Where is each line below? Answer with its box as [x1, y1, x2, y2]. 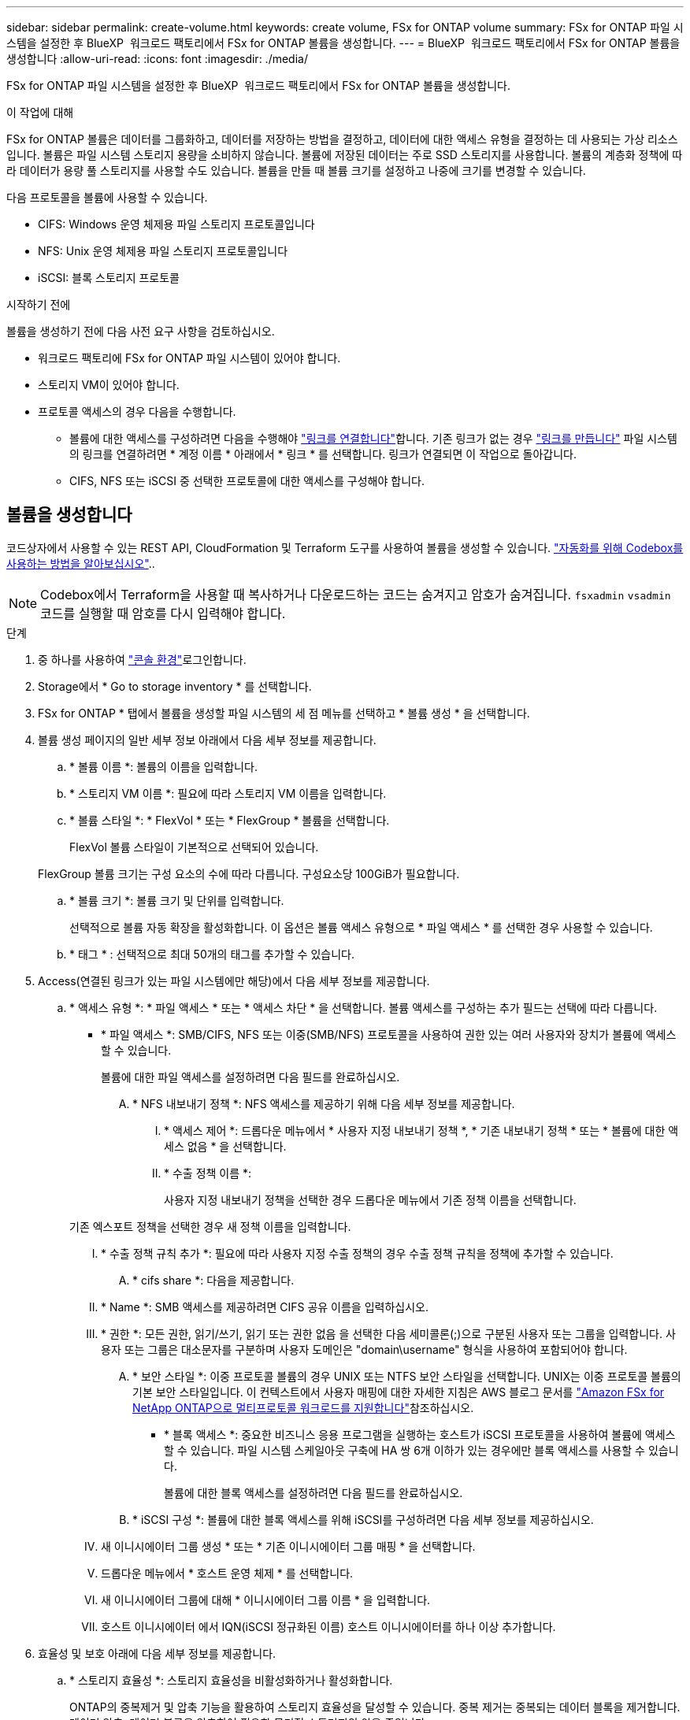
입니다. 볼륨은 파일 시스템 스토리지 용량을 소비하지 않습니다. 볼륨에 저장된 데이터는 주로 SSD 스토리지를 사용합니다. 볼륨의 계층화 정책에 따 [6, 148, 683, 161]
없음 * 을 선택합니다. [187, 1139, 287, 1153]
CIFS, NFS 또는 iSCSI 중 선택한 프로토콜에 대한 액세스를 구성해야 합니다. [69, 474, 425, 487]
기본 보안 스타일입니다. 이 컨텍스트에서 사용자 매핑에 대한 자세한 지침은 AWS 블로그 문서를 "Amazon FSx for [132, 1385, 665, 1399]
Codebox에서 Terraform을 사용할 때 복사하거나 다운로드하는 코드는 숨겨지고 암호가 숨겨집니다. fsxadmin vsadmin [40, 586, 671, 602]
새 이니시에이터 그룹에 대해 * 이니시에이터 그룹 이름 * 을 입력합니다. [101, 1592, 431, 1607]
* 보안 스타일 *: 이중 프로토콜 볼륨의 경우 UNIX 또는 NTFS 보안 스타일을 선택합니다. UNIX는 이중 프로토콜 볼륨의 [132, 1369, 681, 1383]
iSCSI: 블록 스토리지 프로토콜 [38, 271, 180, 284]
